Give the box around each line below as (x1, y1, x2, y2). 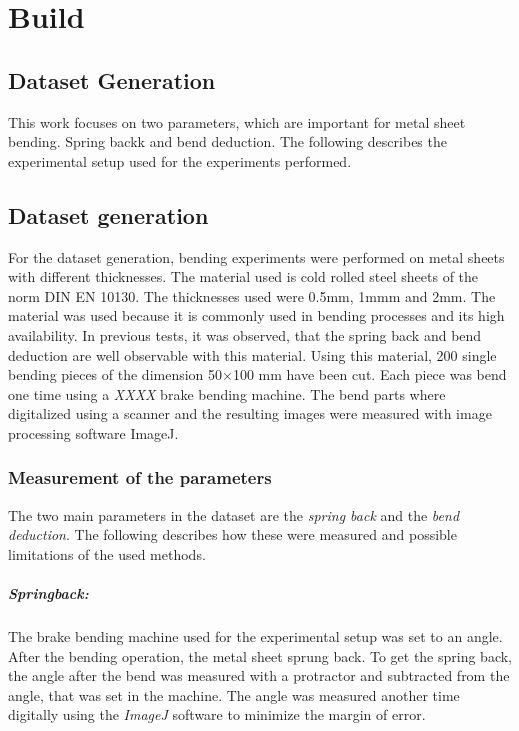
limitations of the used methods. (8, 543, 206, 564)
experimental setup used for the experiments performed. (8, 150, 352, 171)
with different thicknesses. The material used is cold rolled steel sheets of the (8, 266, 479, 287)
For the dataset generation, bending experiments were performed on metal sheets (8, 246, 505, 267)
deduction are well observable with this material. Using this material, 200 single (8, 344, 497, 365)
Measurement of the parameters (8, 465, 272, 490)
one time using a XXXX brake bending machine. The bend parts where (8, 383, 446, 404)
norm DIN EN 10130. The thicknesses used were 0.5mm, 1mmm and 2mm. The (8, 285, 496, 306)
